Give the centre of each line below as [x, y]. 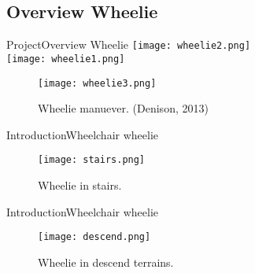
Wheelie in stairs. [80, 185]
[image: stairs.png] [92, 160]
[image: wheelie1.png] [66, 59]
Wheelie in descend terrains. [106, 262]
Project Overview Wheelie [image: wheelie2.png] [129, 44]
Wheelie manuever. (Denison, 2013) [123, 108]
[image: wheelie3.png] [97, 83]
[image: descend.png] [94, 237]
